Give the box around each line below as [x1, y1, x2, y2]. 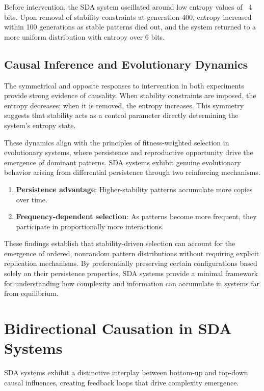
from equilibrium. [4, 288, 59, 298]
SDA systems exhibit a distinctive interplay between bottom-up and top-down [4, 367, 248, 378]
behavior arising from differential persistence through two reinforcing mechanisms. [4, 167, 260, 177]
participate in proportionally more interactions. [16, 221, 164, 231]
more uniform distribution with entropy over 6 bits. [4, 31, 165, 42]
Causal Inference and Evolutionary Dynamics [4, 56, 248, 72]
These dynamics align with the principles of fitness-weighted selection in [4, 137, 229, 147]
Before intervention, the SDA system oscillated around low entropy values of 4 [4, 2, 252, 12]
